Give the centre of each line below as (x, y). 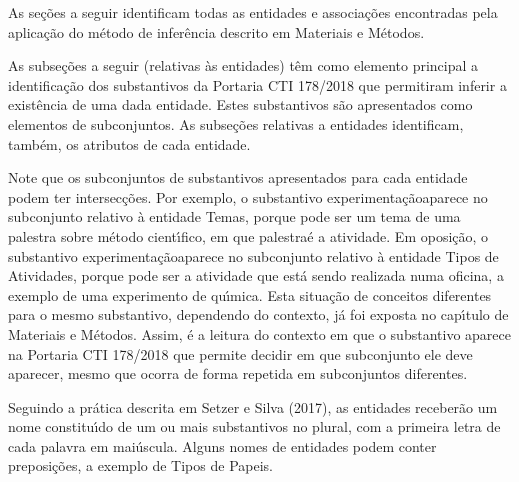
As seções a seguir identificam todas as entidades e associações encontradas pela (253, 12)
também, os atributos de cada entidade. (129, 143)
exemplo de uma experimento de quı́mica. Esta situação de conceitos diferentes (250, 294)
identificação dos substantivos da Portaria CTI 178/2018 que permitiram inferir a (257, 84)
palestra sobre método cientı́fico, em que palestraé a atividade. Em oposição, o (248, 235)
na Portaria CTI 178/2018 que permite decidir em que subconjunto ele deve (240, 353)
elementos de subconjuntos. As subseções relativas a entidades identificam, (236, 123)
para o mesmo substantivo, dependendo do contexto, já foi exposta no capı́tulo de (258, 314)
